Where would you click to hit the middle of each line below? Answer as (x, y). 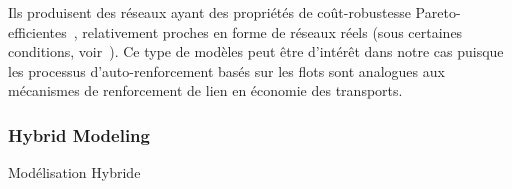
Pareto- (438, 12)
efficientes (37, 31)
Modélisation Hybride (74, 172)
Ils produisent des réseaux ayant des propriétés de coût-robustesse (209, 12)
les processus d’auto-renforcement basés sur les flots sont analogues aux (226, 70)
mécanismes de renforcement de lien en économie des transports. (205, 90)
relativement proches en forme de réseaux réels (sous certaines (272, 31)
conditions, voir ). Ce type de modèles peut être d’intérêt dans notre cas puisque (256, 51)
